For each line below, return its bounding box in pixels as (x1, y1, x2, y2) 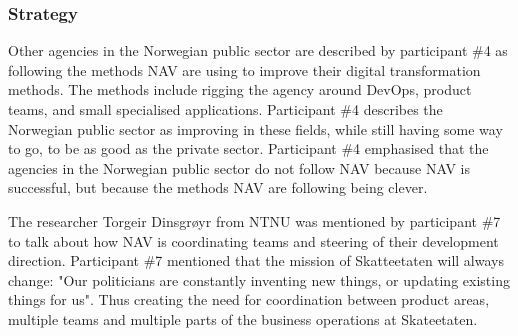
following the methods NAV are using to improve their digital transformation (8, 59, 481, 80)
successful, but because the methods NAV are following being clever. (8, 177, 428, 198)
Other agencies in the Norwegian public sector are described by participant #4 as (8, 40, 508, 61)
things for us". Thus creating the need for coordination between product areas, (8, 289, 490, 310)
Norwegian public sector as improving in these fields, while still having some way (8, 118, 503, 139)
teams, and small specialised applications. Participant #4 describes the (8, 99, 443, 119)
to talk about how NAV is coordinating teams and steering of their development (8, 230, 499, 251)
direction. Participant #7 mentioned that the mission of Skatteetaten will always (8, 250, 504, 271)
